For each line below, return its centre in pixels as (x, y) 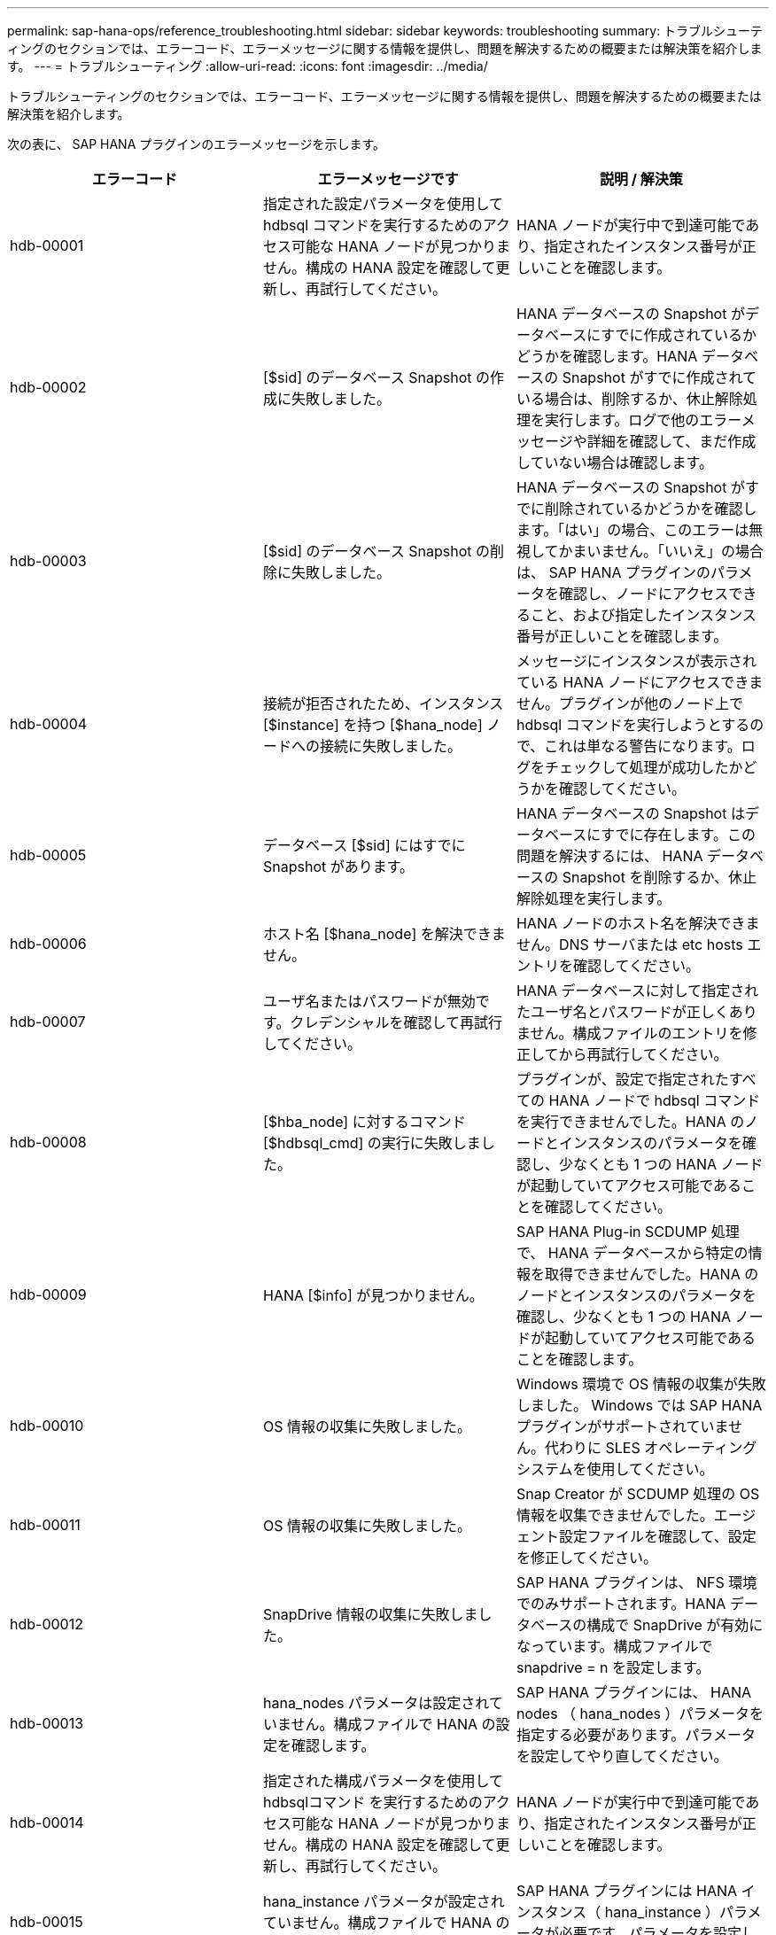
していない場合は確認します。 (614, 462)
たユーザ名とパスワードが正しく (622, 1012)
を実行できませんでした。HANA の (630, 1122)
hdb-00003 (48, 561)
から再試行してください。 (643, 1054)
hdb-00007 (48, 1022)
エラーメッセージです (388, 179)
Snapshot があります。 (338, 866)
